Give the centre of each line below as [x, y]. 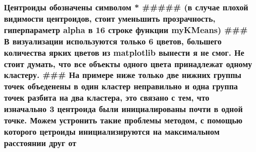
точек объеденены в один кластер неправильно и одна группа [121, 86]
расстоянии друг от [40, 142]
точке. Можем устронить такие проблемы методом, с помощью [123, 120]
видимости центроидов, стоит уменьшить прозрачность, [110, 18]
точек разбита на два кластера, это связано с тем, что [107, 97]
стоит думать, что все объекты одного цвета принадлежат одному [128, 63]
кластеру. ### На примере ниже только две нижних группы [123, 75]
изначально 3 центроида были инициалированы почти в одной [124, 109]
